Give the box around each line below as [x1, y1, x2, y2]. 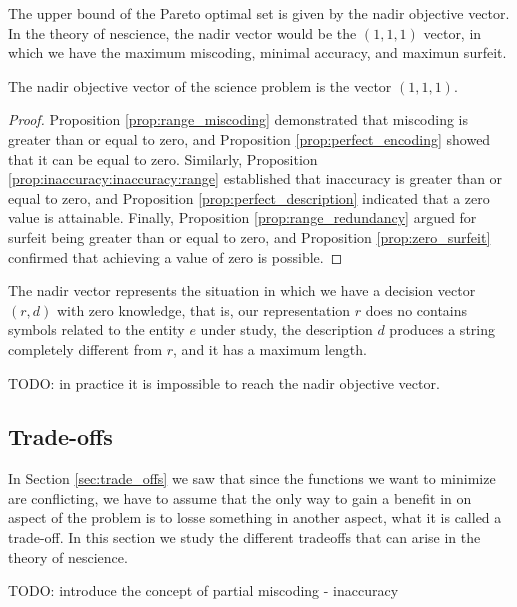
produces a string [389, 319, 495, 340]
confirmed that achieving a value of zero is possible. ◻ [8, 246, 343, 267]
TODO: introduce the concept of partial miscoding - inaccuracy [8, 580, 399, 601]
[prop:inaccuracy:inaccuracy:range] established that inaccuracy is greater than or [8, 168, 503, 189]
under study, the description [200, 319, 373, 340]
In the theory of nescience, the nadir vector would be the [8, 22, 357, 43]
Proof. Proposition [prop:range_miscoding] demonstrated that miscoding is [8, 109, 469, 130]
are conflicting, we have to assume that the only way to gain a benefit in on [8, 487, 472, 508]
